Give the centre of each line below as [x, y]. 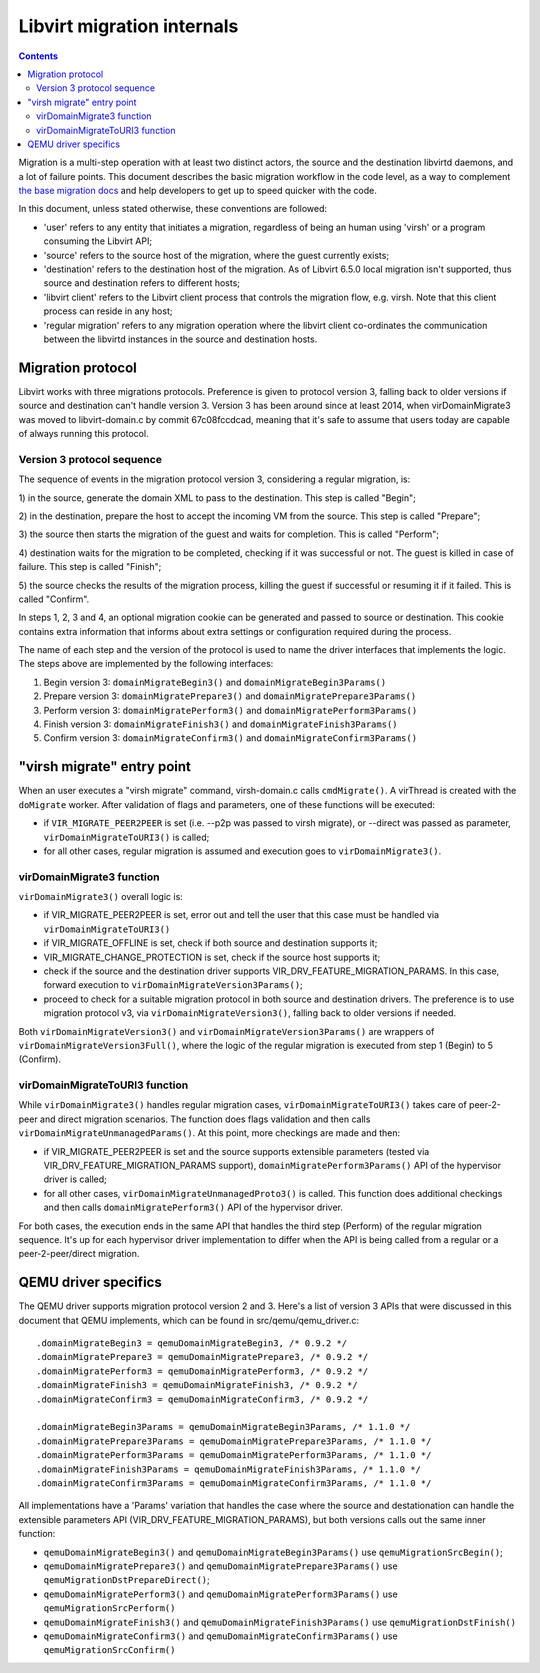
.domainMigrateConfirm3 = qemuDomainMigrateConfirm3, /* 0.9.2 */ [202, 1399]
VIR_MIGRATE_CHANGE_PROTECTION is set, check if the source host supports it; [212, 957]
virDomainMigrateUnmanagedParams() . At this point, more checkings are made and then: [209, 1133]
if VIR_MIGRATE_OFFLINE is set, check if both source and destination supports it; [210, 943]
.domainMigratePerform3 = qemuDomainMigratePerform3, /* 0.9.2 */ [202, 1371]
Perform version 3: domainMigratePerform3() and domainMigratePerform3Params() [230, 710]
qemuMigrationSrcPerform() [109, 1608]
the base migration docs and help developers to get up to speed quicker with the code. [197, 191]
